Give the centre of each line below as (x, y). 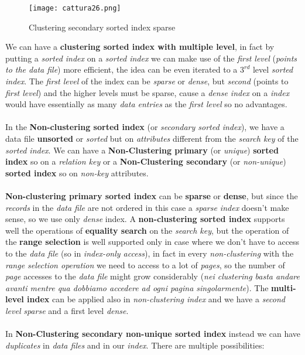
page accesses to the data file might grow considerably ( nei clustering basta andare (152, 276)
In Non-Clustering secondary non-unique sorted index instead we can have (153, 334)
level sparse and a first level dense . (67, 310)
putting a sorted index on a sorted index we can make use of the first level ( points (151, 58)
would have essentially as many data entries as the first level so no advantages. (146, 104)
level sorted (273, 69)
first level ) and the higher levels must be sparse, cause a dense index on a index (148, 92)
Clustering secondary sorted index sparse (102, 27)
